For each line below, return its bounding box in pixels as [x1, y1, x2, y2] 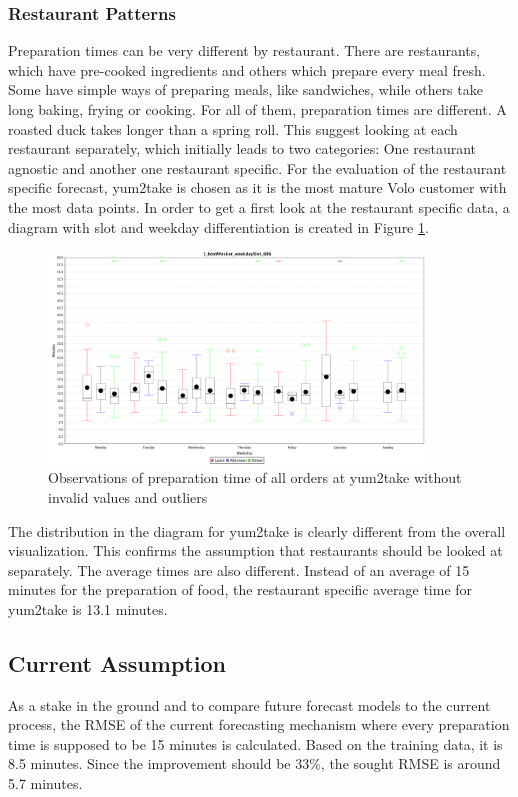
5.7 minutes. [8, 773, 83, 794]
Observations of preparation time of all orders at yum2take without [48, 467, 462, 488]
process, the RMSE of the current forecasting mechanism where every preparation [8, 714, 510, 735]
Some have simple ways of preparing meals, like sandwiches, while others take [8, 79, 483, 100]
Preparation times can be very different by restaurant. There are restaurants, [8, 40, 481, 61]
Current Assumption [8, 647, 226, 678]
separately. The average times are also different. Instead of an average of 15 [8, 559, 470, 580]
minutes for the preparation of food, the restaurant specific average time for [8, 579, 473, 600]
